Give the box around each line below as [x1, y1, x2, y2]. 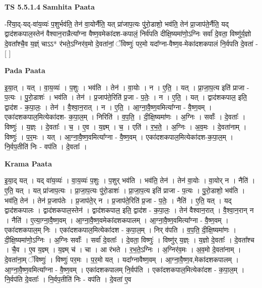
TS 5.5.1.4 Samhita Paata [5, 2, 95, 12]
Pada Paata [5, 65, 45, 75]
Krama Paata [5, 158, 52, 168]
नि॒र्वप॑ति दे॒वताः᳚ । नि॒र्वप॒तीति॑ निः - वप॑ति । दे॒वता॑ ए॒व [5, 274, 132, 284]
